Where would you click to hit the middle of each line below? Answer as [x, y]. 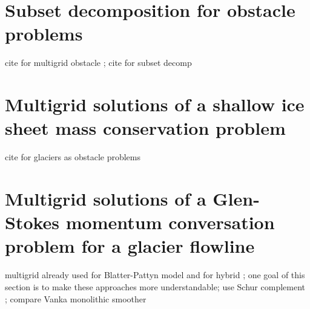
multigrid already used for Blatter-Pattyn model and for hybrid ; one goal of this [155, 275]
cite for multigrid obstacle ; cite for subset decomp [98, 63]
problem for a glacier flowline [130, 246]
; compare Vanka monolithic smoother [76, 298]
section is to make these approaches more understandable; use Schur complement [155, 286]
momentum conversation [170, 222]
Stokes [32, 222]
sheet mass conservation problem [145, 128]
